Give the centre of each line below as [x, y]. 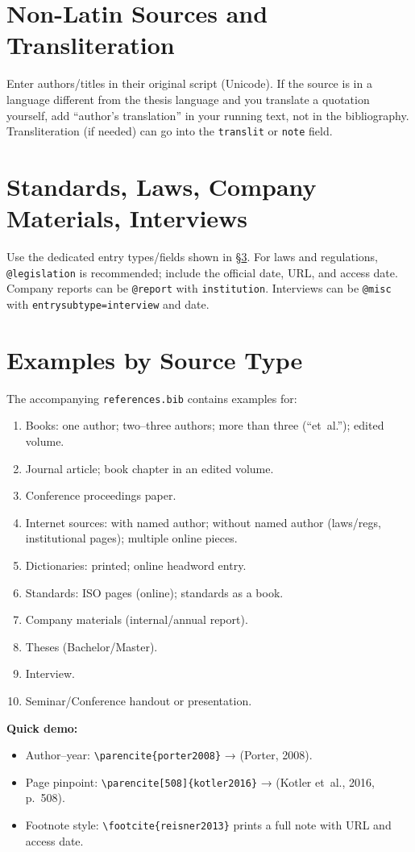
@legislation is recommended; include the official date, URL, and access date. [202, 272]
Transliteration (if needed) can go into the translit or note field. [170, 131]
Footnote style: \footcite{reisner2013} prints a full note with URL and [208, 825]
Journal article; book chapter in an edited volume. [149, 468]
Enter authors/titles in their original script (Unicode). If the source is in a [189, 83]
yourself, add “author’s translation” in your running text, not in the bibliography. [208, 115]
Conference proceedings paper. [101, 495]
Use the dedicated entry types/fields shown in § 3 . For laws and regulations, [192, 257]
